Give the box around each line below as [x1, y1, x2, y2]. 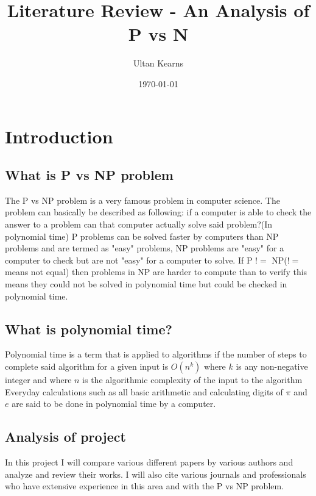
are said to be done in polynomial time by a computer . [12, 397, 216, 410]
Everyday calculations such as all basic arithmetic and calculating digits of [5, 385, 283, 398]
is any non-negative [236, 360, 308, 373]
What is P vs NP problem [5, 165, 174, 184]
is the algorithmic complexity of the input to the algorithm [82, 373, 303, 386]
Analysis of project [5, 427, 126, 446]
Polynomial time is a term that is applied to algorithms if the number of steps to [5, 348, 307, 361]
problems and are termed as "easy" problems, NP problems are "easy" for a [5, 242, 284, 254]
